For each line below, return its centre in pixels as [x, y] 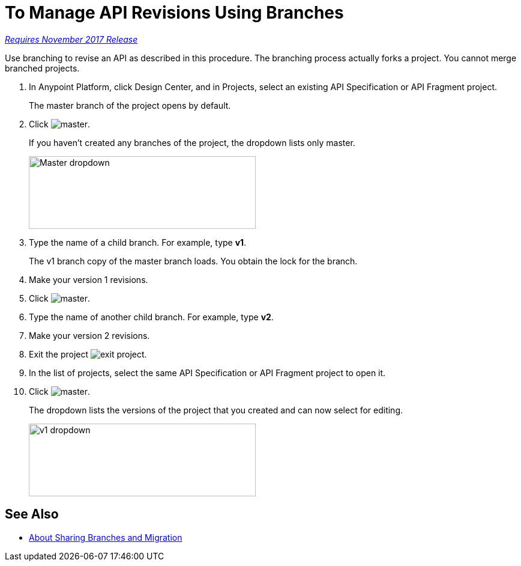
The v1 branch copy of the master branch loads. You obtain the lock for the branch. [193, 261]
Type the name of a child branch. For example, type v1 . [138, 242]
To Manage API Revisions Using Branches [174, 13]
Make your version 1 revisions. [89, 279]
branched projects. [42, 68]
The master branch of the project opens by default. [130, 105]
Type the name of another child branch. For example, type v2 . [151, 317]
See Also [32, 514]
